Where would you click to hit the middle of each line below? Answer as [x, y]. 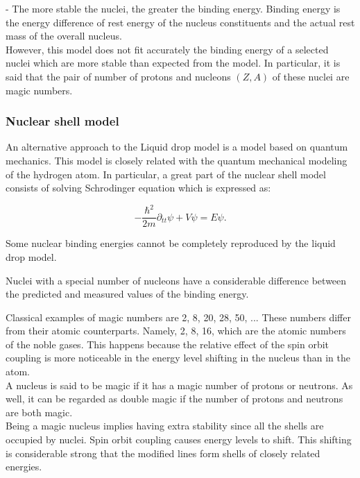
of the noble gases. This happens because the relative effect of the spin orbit [168, 344]
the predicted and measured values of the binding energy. [127, 294]
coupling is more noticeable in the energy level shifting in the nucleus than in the [178, 358]
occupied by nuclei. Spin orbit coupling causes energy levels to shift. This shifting [179, 439]
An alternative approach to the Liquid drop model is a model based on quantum [177, 147]
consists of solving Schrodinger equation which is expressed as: [138, 188]
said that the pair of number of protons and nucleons [118, 76]
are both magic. [39, 412]
